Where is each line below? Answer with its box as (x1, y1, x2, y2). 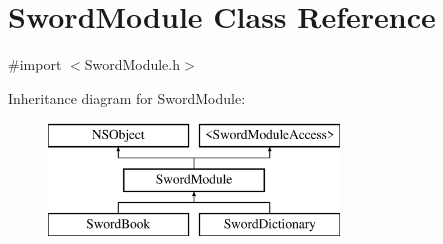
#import (8, 54, 62, 75)
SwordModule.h (84, 54, 181, 75)
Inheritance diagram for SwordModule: (8, 87, 246, 108)
